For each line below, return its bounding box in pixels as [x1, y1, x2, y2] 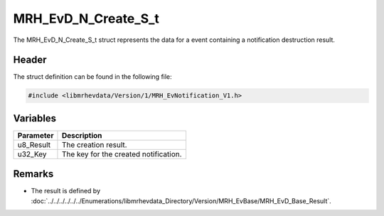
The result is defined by [31, 187, 101, 195]
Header [13, 54, 47, 66]
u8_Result [17, 139, 51, 149]
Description [61, 130, 102, 140]
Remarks [13, 168, 54, 180]
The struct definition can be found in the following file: [13, 72, 172, 81]
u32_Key [17, 149, 47, 159]
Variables [13, 112, 57, 124]
